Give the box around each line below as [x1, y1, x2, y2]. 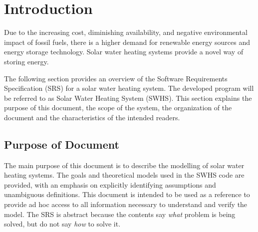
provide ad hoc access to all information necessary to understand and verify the [4, 199, 248, 210]
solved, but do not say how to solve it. [4, 219, 121, 229]
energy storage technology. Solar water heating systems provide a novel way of [4, 46, 244, 57]
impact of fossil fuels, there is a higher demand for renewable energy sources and [4, 36, 251, 47]
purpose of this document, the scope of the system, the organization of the [4, 102, 232, 113]
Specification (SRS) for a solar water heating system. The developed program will [4, 83, 254, 93]
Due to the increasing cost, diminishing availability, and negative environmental [4, 27, 248, 37]
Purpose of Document [4, 136, 119, 152]
